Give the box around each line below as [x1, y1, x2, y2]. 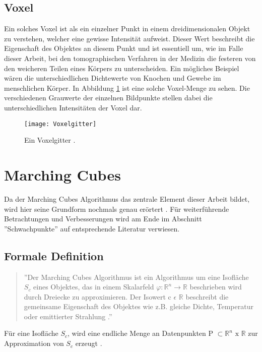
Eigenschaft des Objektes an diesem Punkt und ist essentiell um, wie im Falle [4, 43, 243, 53]
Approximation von [4, 338, 64, 348]
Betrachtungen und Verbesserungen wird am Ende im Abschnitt [4, 213, 202, 224]
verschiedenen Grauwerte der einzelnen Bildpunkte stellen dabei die [4, 92, 213, 103]
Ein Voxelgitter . [24, 135, 76, 145]
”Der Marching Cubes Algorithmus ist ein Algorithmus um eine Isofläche [24, 271, 249, 282]
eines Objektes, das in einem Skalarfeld [33, 281, 154, 292]
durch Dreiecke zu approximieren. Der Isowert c [24, 291, 171, 302]
